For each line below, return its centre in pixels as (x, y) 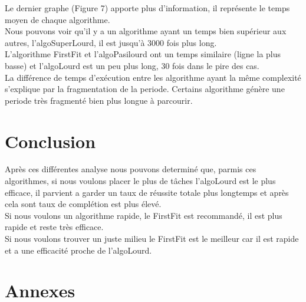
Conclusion (50, 141)
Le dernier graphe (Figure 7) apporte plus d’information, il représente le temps (147, 8)
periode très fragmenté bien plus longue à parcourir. (99, 100)
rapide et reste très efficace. (54, 227)
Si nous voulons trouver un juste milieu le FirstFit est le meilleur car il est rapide (152, 239)
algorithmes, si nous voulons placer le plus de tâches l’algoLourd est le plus (140, 181)
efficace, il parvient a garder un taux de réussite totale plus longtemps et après (147, 192)
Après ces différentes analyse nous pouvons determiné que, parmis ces (131, 169)
